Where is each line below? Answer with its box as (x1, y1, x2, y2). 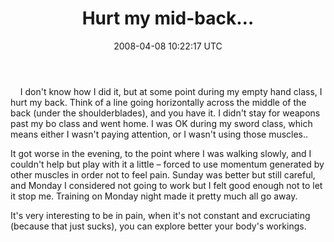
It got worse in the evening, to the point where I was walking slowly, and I (10, 147, 312, 159)
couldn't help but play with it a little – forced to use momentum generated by (10, 158, 325, 170)
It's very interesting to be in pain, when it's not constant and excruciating (10, 209, 311, 221)
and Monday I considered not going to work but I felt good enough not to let (10, 179, 323, 191)
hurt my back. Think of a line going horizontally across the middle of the (10, 96, 307, 108)
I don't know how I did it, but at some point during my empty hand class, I (19, 85, 323, 97)
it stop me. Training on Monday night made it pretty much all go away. (10, 190, 298, 202)
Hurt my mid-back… (81, 7, 255, 30)
